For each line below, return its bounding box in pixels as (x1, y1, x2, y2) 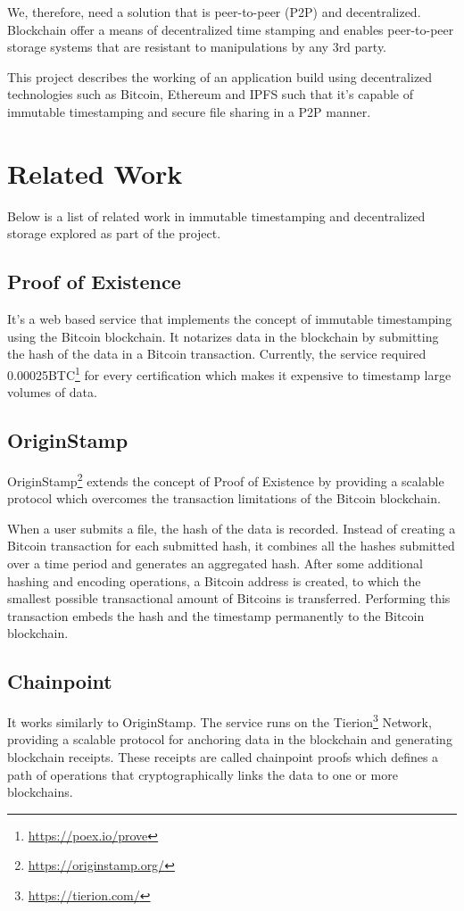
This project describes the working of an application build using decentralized (7, 67, 433, 86)
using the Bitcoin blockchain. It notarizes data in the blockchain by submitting (7, 327, 439, 345)
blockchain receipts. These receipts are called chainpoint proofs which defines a (7, 747, 439, 766)
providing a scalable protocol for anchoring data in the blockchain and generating (7, 730, 452, 749)
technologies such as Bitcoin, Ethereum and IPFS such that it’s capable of (7, 85, 414, 104)
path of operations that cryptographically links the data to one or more (7, 765, 398, 783)
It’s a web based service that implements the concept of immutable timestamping (7, 310, 452, 328)
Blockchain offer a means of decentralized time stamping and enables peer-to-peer (7, 20, 454, 38)
